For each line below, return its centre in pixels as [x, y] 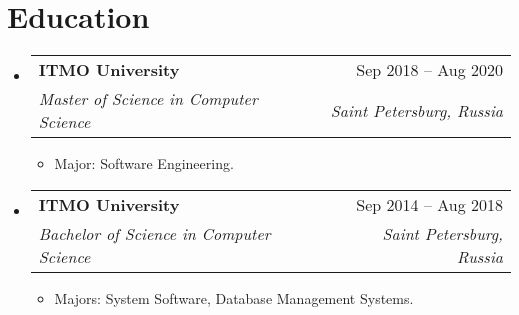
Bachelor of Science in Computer [154, 233]
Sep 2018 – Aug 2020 [429, 70]
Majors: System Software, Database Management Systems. [234, 297]
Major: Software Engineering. [144, 163]
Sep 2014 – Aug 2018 [429, 204]
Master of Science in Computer [148, 99]
